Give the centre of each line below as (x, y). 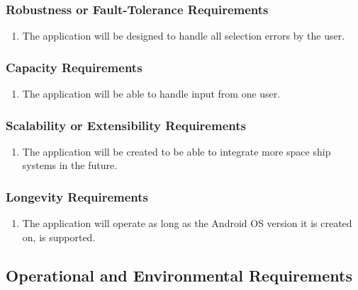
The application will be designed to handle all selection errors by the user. (184, 36)
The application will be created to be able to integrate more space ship (177, 151)
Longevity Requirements (77, 196)
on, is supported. (59, 237)
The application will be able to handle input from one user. (151, 94)
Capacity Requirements (74, 67)
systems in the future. (70, 165)
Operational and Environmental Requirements (179, 275)
